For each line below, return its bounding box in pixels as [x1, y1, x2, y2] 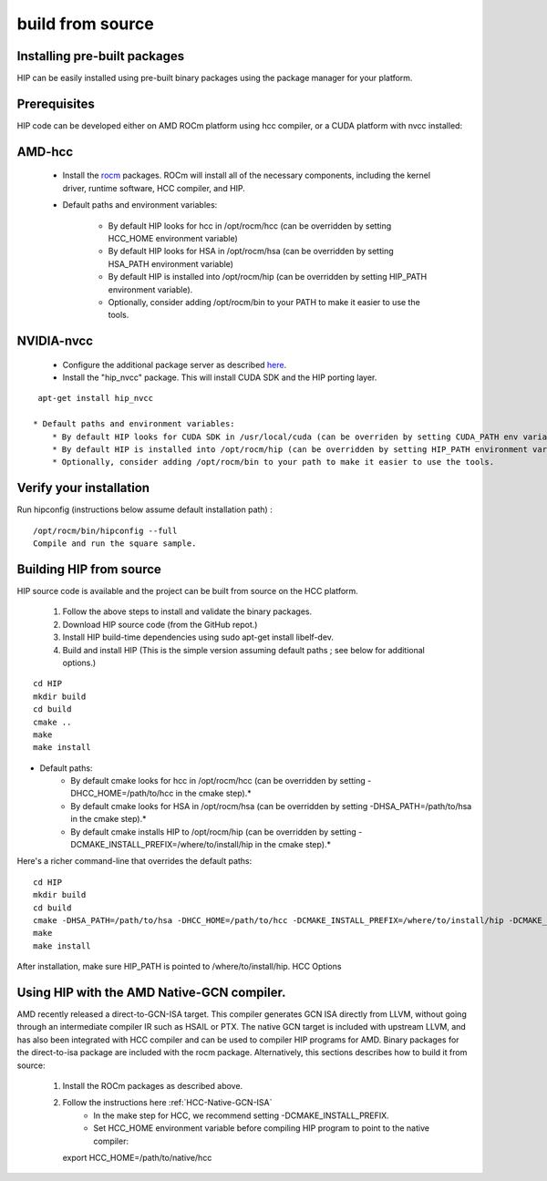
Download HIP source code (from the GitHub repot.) [62, 619, 258, 630]
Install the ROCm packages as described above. [62, 1081, 243, 1092]
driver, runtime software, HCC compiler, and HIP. [62, 182, 246, 193]
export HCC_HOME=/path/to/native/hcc [62, 1152, 212, 1163]
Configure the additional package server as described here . [62, 359, 287, 370]
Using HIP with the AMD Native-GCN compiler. [16, 984, 286, 1000]
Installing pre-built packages [16, 48, 185, 64]
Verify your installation [16, 480, 150, 496]
